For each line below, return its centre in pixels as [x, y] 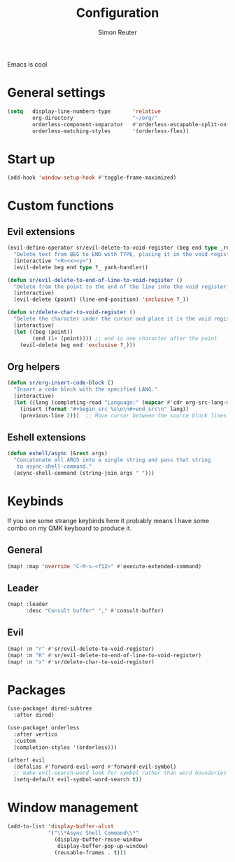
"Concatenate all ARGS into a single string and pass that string [112, 460]
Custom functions [60, 206]
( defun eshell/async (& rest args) [58, 454]
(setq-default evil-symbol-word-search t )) [78, 780]
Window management [73, 808]
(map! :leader [28, 605]
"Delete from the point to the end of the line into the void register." [123, 287]
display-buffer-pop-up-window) [103, 846]
